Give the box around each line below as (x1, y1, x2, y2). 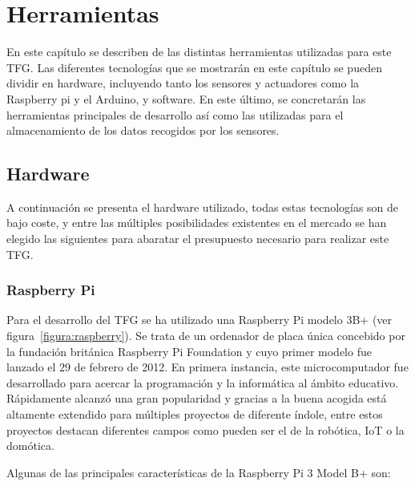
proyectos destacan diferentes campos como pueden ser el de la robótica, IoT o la (6, 421, 405, 438)
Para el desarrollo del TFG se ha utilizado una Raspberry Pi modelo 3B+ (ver (6, 311, 393, 328)
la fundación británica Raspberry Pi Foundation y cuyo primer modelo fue (6, 342, 372, 359)
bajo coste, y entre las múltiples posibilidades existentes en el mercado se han (6, 214, 387, 231)
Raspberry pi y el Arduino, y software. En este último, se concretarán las (6, 90, 366, 107)
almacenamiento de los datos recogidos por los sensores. (6, 122, 280, 139)
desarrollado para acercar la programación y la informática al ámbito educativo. (6, 374, 399, 391)
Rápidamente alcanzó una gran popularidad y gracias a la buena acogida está (6, 390, 387, 407)
